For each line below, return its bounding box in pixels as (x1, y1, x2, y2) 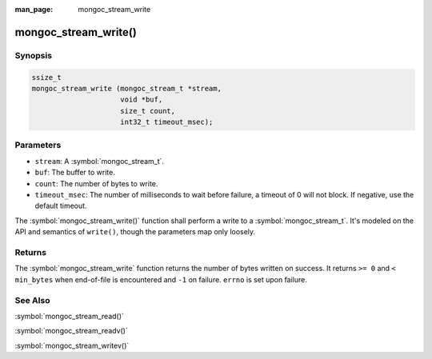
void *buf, (120, 95, 163, 104)
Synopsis (14, 50, 52, 61)
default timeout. (34, 201, 87, 211)
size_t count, (120, 106, 176, 115)
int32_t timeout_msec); (120, 118, 214, 127)
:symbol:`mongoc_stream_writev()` (14, 341, 130, 350)
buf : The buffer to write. (34, 168, 115, 178)
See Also (14, 294, 50, 305)
